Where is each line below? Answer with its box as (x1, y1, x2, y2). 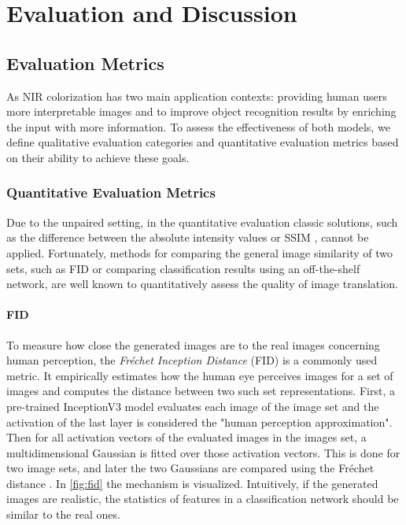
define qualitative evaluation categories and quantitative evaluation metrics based (6, 134, 399, 150)
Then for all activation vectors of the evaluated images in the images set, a (6, 429, 367, 446)
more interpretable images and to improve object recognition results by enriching (6, 103, 397, 120)
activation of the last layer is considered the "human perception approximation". (6, 413, 393, 430)
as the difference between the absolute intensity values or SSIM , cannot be (6, 229, 369, 246)
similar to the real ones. (6, 506, 120, 523)
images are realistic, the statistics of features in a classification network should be (6, 490, 399, 507)
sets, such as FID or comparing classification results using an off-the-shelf (6, 260, 360, 276)
